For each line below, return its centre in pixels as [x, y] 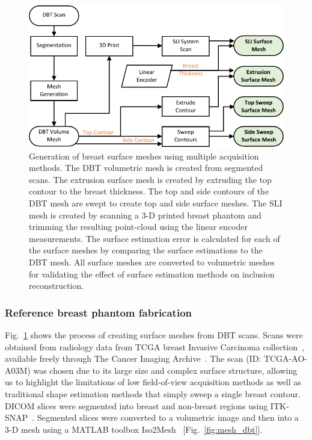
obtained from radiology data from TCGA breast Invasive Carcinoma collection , [154, 346]
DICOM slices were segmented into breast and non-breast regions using [136, 405]
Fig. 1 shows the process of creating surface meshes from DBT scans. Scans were [154, 334]
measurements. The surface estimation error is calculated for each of [154, 238]
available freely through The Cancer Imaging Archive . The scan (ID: [133, 358]
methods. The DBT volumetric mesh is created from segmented [146, 168]
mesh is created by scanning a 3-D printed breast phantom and [145, 215]
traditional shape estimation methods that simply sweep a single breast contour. [153, 393]
